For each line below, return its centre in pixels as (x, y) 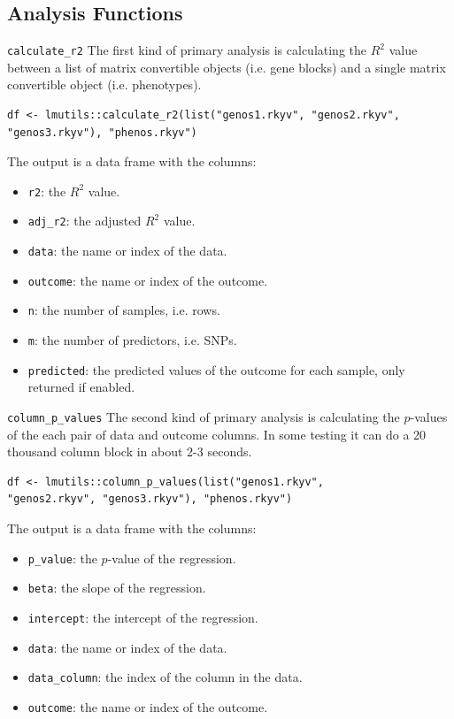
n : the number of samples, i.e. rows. (124, 310)
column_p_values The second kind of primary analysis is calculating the (204, 417)
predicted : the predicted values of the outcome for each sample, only (216, 369)
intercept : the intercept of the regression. (143, 617)
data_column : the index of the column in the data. (165, 677)
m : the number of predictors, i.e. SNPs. (132, 340)
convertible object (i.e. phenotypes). (104, 84)
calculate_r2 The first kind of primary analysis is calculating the (187, 50)
